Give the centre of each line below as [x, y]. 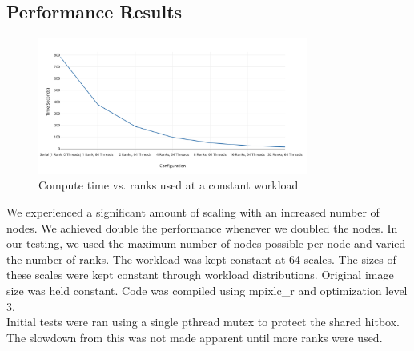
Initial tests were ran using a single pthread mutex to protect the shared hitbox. [203, 322]
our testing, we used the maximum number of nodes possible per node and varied [206, 243]
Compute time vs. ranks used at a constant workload [169, 185]
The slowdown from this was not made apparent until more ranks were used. [195, 337]
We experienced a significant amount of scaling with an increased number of [193, 212]
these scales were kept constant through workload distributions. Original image [200, 275]
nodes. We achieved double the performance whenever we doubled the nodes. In [202, 227]
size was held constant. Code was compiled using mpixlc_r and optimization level [207, 290]
